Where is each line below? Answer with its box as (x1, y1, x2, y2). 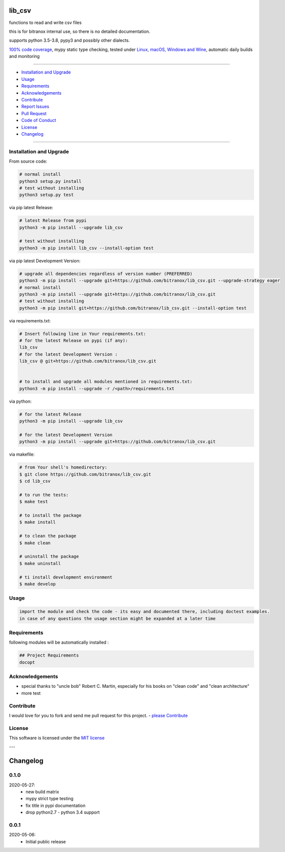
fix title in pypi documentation (25, 803, 86, 808)
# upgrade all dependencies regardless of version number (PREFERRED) (19, 271, 193, 276)
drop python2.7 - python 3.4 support (25, 809, 100, 815)
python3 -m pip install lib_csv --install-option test (19, 245, 154, 251)
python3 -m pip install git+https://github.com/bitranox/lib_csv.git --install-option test (19, 305, 247, 311)
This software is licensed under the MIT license (9, 735, 105, 741)
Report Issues (21, 103, 49, 110)
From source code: (9, 158, 47, 164)
